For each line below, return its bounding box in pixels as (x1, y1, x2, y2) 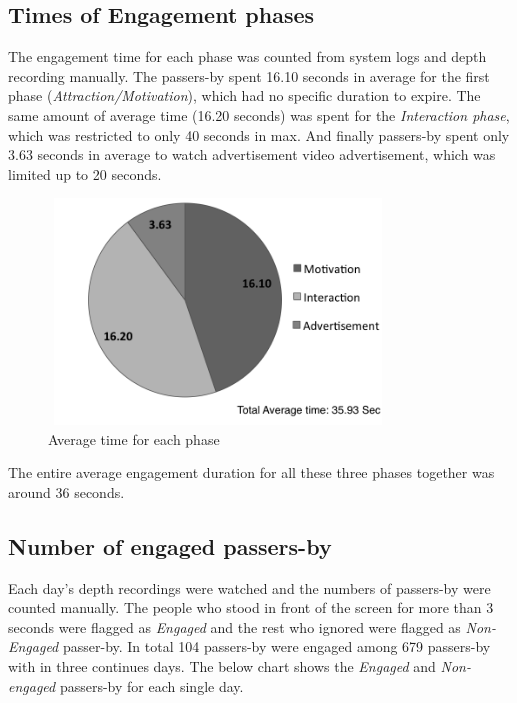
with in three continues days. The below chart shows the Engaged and (8, 656, 436, 677)
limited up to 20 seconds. (8, 163, 162, 184)
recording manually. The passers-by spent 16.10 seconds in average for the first (8, 65, 490, 86)
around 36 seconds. (8, 481, 125, 502)
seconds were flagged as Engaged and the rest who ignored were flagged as (8, 616, 461, 637)
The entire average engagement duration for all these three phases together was (8, 462, 495, 483)
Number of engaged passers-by (8, 530, 332, 561)
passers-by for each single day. (59, 675, 244, 696)
